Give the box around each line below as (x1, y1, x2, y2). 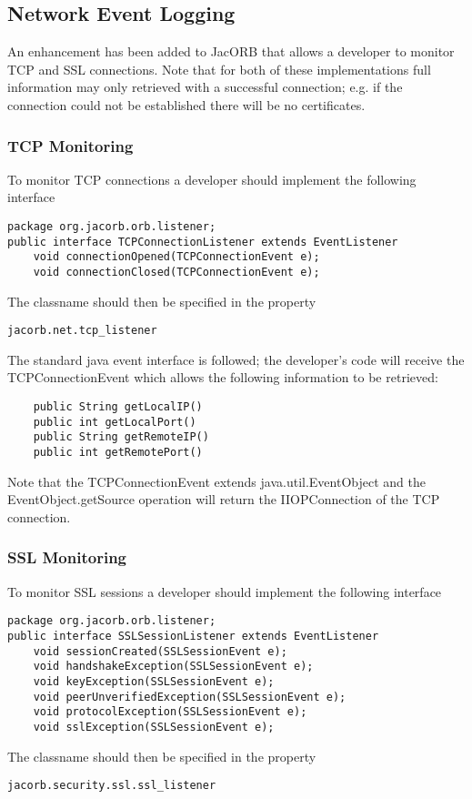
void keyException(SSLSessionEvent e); (33, 674, 275, 688)
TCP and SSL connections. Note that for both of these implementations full (7, 59, 431, 78)
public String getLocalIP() (33, 400, 203, 414)
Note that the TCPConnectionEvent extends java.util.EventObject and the (7, 471, 426, 491)
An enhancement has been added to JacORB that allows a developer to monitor (7, 42, 455, 61)
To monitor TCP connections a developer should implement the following (7, 169, 417, 188)
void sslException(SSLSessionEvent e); (33, 720, 275, 733)
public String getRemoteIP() (33, 430, 209, 444)
